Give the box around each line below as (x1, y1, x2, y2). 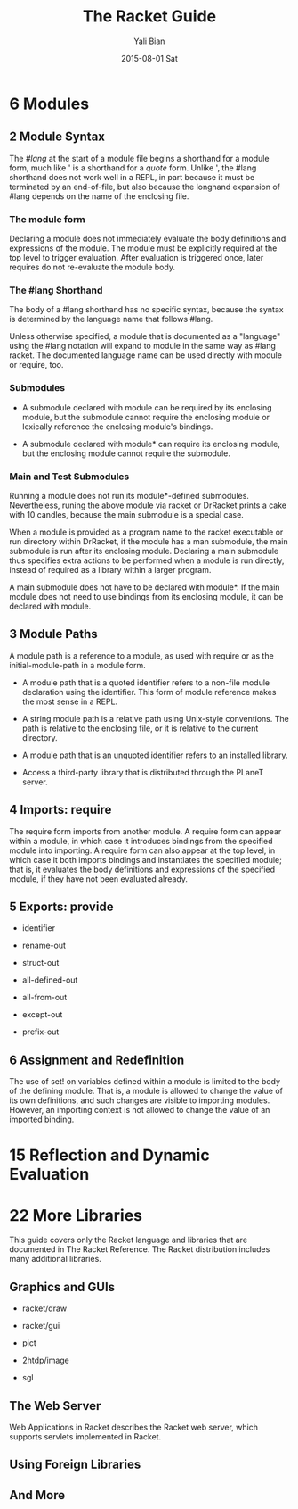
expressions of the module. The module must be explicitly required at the (9, 243, 278, 253)
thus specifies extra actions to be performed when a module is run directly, (9, 555, 285, 566)
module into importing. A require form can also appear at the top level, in (9, 845, 276, 856)
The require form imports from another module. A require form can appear (9, 825, 282, 836)
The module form (9, 212, 86, 225)
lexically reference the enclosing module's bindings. (21, 421, 213, 432)
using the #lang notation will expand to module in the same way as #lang (9, 341, 276, 352)
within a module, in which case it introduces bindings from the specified (9, 835, 273, 846)
